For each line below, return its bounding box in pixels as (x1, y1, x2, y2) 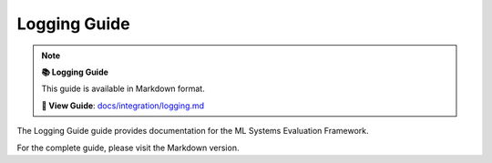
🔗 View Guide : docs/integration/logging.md (41, 100, 205, 111)
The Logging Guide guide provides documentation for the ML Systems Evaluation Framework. (16, 126, 369, 137)
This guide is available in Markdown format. (41, 83, 205, 95)
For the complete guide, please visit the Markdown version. (16, 142, 240, 153)
